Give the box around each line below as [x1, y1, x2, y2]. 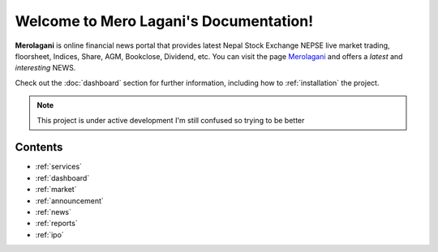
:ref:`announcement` [35, 195, 105, 206]
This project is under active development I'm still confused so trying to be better [36, 115, 305, 125]
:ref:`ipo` [35, 229, 64, 239]
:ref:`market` [35, 185, 77, 194]
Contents [15, 140, 63, 154]
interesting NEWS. [15, 63, 76, 73]
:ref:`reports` [35, 219, 78, 229]
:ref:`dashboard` [35, 173, 90, 182]
